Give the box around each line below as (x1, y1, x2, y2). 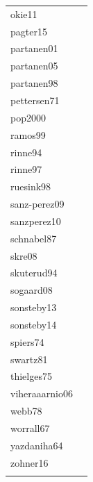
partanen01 (10, 41, 58, 56)
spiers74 (10, 334, 44, 349)
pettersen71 (10, 92, 60, 107)
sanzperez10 (10, 213, 61, 228)
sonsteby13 (10, 300, 57, 315)
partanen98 (10, 76, 58, 90)
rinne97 (10, 162, 42, 176)
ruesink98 (10, 179, 51, 194)
